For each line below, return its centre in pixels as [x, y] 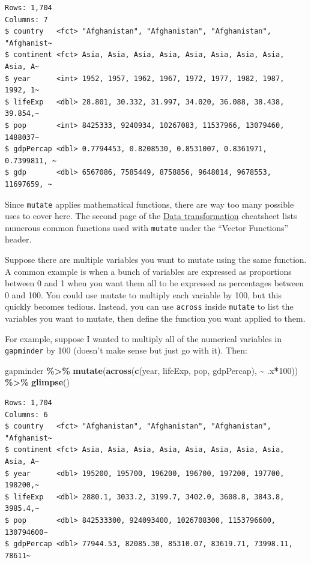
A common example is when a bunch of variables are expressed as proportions [148, 271]
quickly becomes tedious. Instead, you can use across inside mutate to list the [149, 306]
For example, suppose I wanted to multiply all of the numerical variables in [143, 338]
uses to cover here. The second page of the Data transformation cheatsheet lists [151, 216]
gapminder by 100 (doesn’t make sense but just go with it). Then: [126, 350]
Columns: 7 [26, 20]
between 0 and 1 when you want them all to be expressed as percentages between [155, 283]
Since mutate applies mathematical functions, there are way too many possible [149, 204]
